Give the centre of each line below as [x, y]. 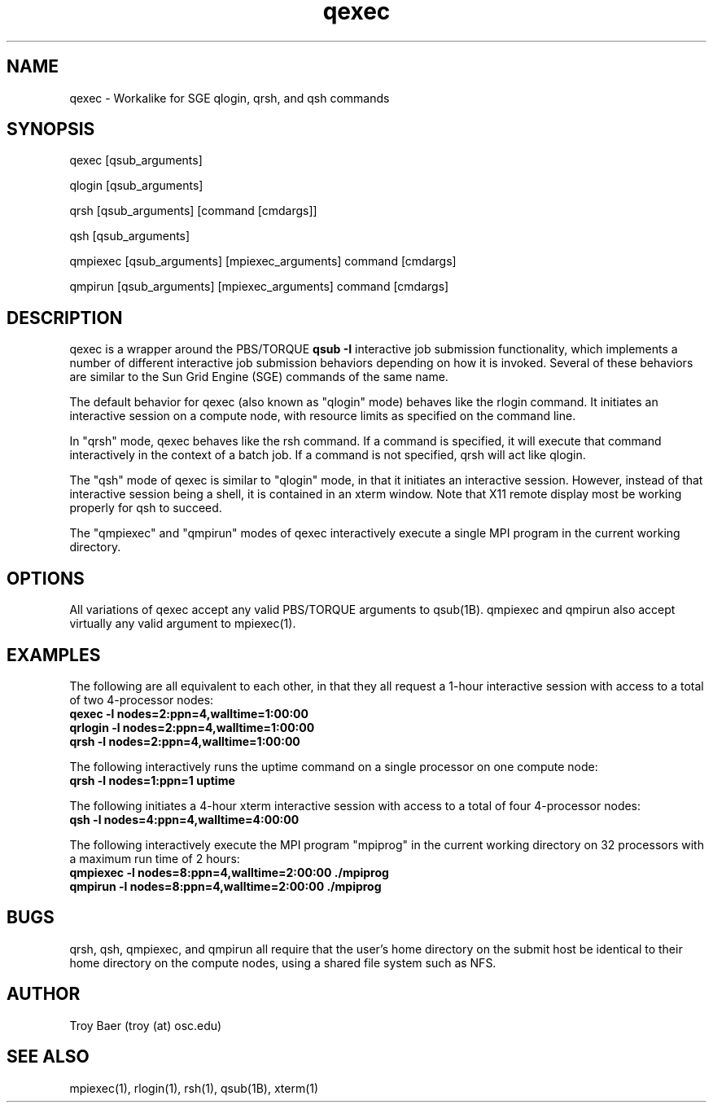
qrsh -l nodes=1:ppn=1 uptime [152, 780]
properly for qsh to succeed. [146, 508]
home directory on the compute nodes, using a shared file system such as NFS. [283, 962]
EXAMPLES [54, 655]
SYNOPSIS [51, 129]
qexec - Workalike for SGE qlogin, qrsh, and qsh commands [230, 98]
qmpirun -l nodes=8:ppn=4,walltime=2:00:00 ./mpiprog [225, 886]
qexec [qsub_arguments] [136, 160]
